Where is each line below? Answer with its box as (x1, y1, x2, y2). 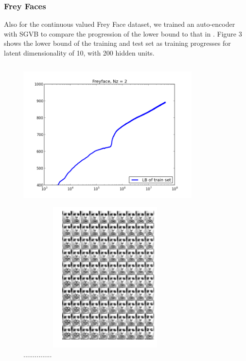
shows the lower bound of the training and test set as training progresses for (4, 38, 231, 48)
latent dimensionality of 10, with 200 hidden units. (4, 48, 155, 57)
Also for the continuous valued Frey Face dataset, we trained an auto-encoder (4, 19, 235, 29)
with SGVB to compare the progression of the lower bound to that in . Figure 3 (4, 28, 242, 38)
